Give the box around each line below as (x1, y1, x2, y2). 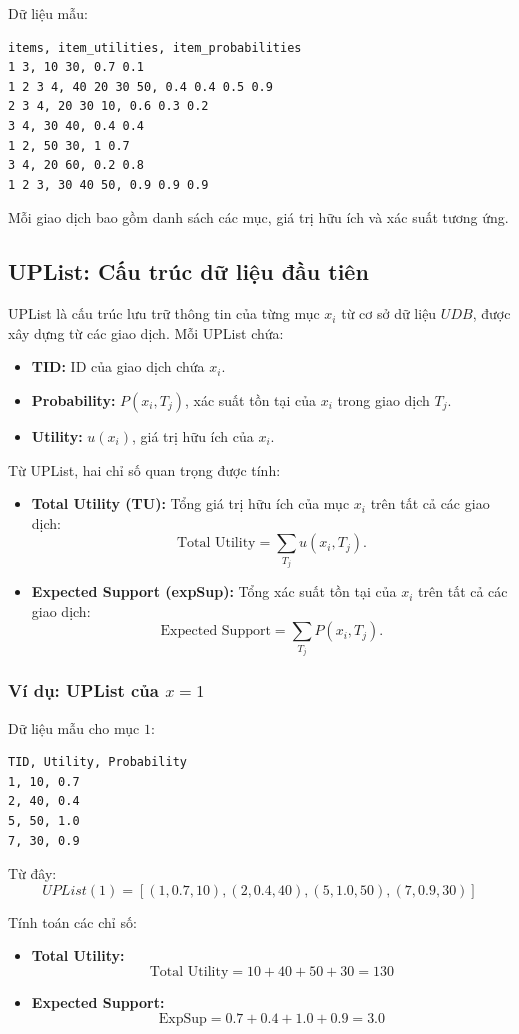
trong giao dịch (337, 389, 430, 410)
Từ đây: (8, 863, 57, 884)
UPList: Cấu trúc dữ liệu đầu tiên (8, 256, 369, 287)
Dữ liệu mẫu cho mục (8, 717, 140, 738)
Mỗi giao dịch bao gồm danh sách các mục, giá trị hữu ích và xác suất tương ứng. (8, 207, 509, 228)
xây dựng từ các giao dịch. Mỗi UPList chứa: (8, 322, 284, 343)
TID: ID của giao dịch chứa (31, 356, 205, 377)
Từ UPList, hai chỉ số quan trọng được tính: (8, 459, 281, 480)
